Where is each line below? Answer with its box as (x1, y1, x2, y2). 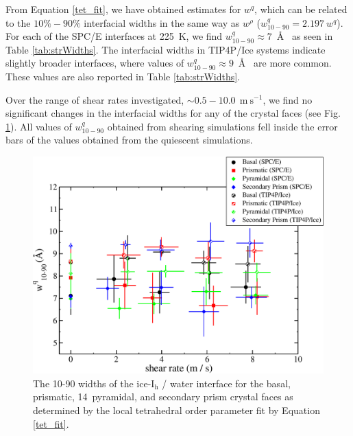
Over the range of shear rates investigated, (5, 92, 184, 106)
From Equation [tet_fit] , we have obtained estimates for (5, 2, 241, 16)
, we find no (263, 92, 313, 106)
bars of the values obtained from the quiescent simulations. (5, 133, 253, 147)
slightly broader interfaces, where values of (5, 56, 184, 70)
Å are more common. (238, 56, 332, 70)
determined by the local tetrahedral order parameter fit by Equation (33, 403, 320, 417)
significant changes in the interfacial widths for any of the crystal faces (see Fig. (5, 106, 341, 120)
